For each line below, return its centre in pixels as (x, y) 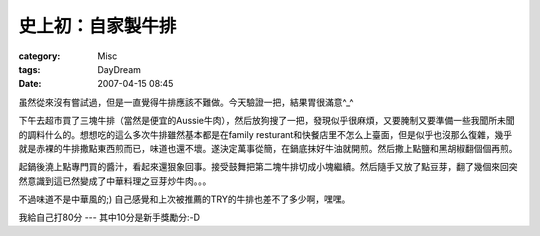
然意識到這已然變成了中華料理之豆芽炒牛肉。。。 (115, 181)
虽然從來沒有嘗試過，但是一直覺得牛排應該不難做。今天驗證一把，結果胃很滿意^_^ (186, 102)
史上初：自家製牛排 (97, 26)
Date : (30, 84)
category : (39, 56)
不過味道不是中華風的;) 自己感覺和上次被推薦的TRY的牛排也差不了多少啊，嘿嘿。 (184, 199)
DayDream (119, 69)
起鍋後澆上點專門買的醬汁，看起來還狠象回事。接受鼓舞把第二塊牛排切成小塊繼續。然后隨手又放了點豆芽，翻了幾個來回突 (268, 167)
